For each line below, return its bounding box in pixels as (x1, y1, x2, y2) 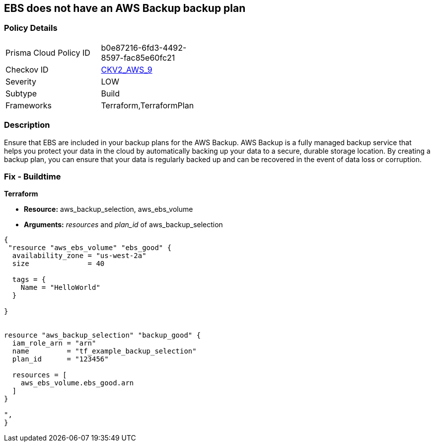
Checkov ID (5, 64, 49, 75)
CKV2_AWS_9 (101, 64, 152, 75)
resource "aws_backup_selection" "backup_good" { (4, 331, 201, 340)
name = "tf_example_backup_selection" (12, 347, 197, 356)
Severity (5, 76, 36, 87)
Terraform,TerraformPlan (101, 100, 194, 110)
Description (4, 120, 50, 130)
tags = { (12, 275, 46, 284)
